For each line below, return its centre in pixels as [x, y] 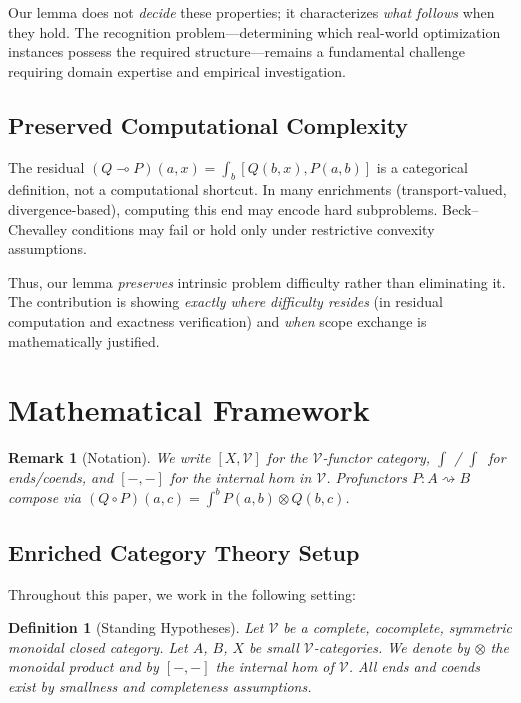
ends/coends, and [61, 477]
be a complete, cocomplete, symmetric [397, 627]
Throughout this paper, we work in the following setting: [182, 593]
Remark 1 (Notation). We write [109, 457]
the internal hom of [274, 666]
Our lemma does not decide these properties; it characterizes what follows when [251, 12]
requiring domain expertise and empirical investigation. [177, 70]
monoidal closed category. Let [98, 646]
